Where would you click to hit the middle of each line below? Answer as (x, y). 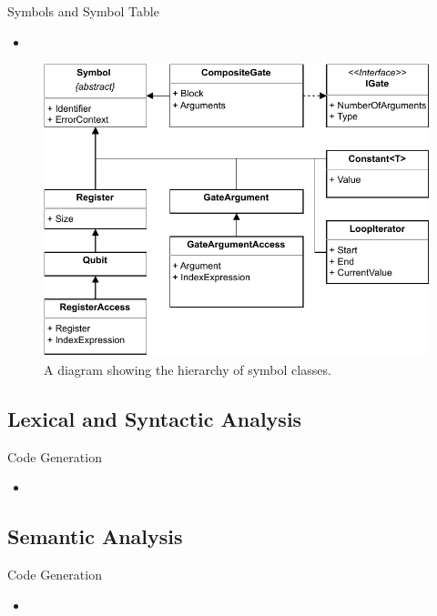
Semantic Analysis (95, 536)
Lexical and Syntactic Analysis (155, 419)
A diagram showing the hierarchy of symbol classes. (188, 370)
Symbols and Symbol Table (83, 11)
